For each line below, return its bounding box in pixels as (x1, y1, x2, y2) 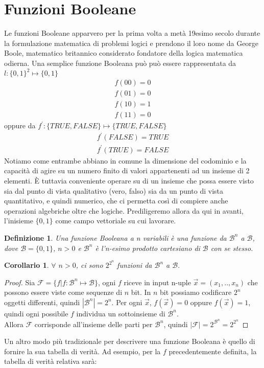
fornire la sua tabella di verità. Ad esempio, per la (4, 346, 161, 356)
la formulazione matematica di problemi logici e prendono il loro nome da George (4, 37, 259, 48)
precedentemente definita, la (169, 346, 257, 356)
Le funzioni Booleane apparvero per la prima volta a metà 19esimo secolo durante (4, 28, 260, 38)
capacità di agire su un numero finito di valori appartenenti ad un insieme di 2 (4, 165, 250, 176)
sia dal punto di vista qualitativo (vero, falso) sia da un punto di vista (4, 185, 224, 196)
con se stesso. (210, 242, 253, 253)
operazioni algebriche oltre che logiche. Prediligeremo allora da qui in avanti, (4, 205, 244, 216)
